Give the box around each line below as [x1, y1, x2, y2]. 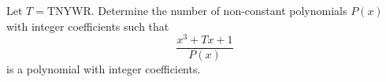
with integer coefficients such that [6, 17, 169, 34]
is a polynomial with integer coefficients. [6, 61, 201, 77]
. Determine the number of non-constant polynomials [91, 2, 347, 18]
